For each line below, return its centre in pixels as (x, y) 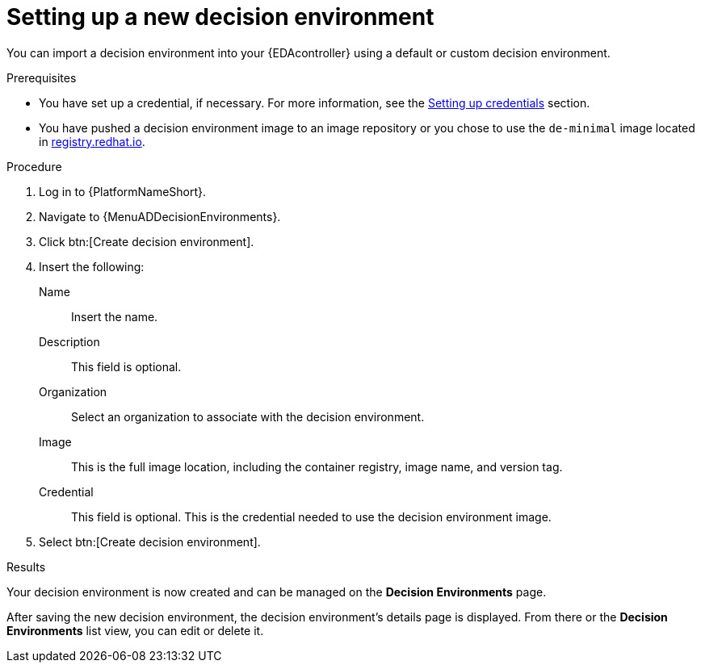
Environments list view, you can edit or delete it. (135, 630)
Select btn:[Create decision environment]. (150, 541)
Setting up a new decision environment (220, 17)
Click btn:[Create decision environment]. (147, 241)
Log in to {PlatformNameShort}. (123, 191)
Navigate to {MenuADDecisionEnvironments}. (160, 216)
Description (69, 341)
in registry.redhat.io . (92, 141)
